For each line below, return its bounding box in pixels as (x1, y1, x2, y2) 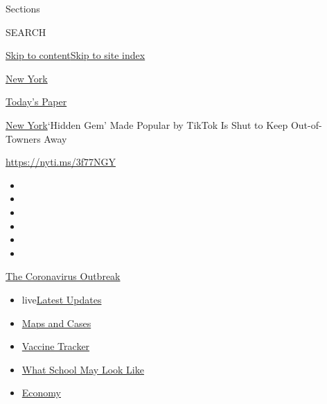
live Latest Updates (21, 292, 102, 306)
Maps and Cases (21, 315, 91, 330)
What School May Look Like (21, 362, 144, 376)
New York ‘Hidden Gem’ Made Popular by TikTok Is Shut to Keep (6, 117, 288, 132)
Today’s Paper (6, 94, 67, 109)
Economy (21, 385, 61, 400)
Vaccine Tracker (21, 339, 90, 353)
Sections (6, 1, 40, 15)
